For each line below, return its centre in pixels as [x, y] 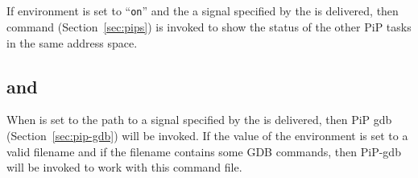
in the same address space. [72, 42]
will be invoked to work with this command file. [124, 167]
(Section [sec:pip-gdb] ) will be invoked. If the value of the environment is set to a [207, 136]
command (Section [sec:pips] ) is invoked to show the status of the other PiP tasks [209, 27]
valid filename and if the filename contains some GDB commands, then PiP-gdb [204, 151]
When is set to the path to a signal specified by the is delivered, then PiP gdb [199, 120]
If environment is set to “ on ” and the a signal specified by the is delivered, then [203, 11]
